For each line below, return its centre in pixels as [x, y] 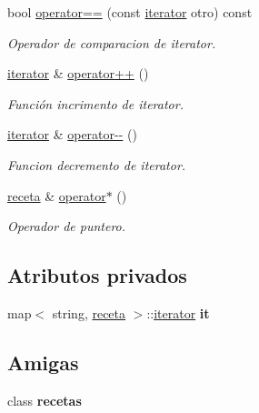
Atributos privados [97, 275]
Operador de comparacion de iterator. [112, 42]
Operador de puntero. [67, 226]
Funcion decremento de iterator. [97, 164]
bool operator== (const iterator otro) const [130, 12]
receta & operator [57, 195]
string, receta [89, 312]
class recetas [45, 400]
